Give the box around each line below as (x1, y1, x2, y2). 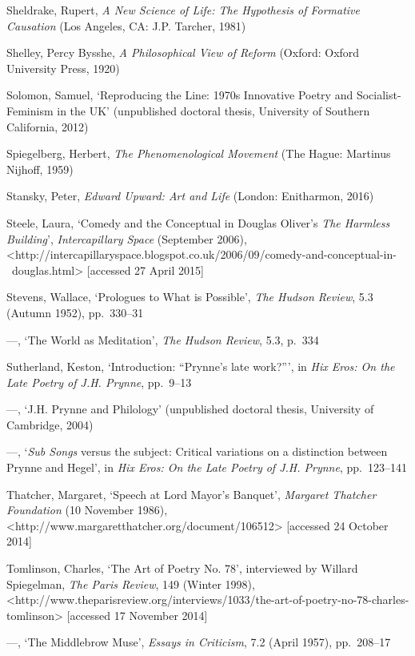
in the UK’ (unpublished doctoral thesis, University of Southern (57, 102, 370, 119)
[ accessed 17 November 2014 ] (66, 606, 208, 623)
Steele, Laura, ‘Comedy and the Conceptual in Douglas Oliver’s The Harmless (6, 214, 390, 231)
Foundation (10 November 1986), (6, 501, 168, 518)
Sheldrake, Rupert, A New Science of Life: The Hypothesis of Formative (6, 2, 360, 18)
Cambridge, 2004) (6, 416, 94, 433)
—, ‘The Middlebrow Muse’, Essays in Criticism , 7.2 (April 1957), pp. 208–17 (6, 634, 391, 650)
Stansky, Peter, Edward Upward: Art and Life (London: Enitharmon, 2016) (6, 187, 374, 204)
